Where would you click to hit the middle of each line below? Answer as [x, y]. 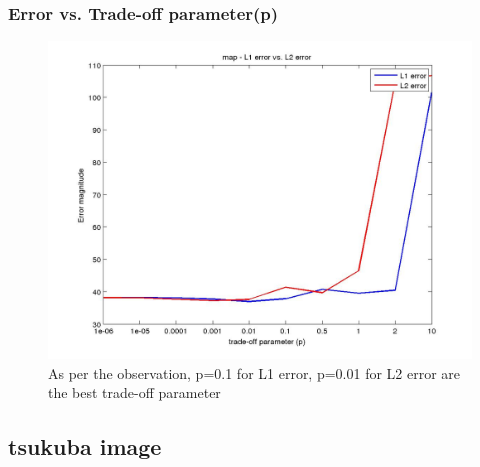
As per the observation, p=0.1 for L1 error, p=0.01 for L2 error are [254, 372]
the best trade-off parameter [134, 392]
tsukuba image [85, 446]
